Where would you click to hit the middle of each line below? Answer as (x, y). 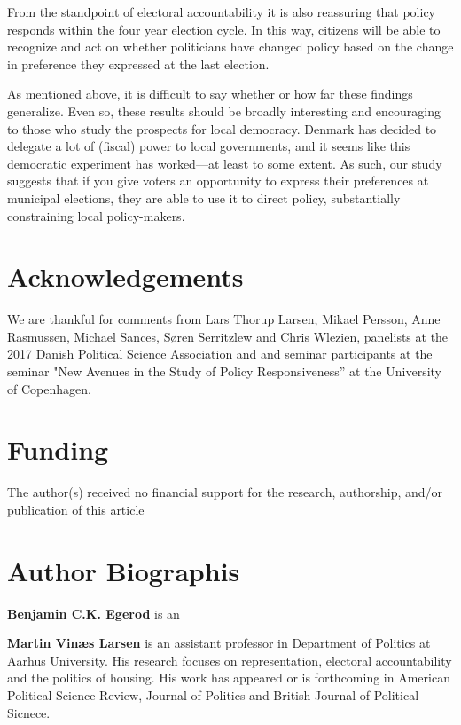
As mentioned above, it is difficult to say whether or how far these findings (210, 94)
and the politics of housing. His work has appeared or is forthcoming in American (229, 678)
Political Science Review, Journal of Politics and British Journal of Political (213, 695)
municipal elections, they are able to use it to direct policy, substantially (204, 197)
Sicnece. (29, 712)
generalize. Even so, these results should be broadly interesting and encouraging (224, 110)
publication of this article (76, 509)
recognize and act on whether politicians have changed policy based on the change (230, 47)
